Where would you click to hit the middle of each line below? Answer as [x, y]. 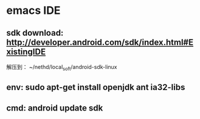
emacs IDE [33, 11]
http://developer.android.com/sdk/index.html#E [100, 42]
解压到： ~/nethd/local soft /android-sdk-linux [62, 68]
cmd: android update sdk [55, 108]
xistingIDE [26, 52]
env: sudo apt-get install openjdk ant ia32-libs [96, 87]
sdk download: [35, 33]
